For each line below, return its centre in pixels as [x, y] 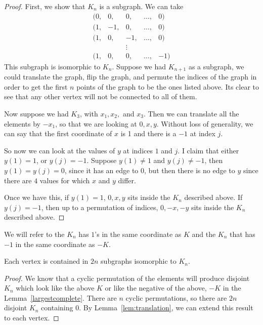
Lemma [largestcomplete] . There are [60, 297]
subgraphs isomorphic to [139, 261]
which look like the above [55, 288]
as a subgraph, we [216, 66]
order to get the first [36, 86]
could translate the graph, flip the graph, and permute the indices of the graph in [130, 77]
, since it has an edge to [101, 170]
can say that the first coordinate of [58, 133]
